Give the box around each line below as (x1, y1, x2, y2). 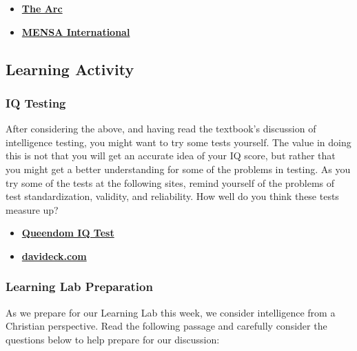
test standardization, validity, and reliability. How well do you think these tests (6, 189, 339, 203)
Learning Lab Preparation (6, 278, 153, 295)
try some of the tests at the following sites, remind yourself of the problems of (6, 175, 335, 190)
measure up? (6, 202, 59, 217)
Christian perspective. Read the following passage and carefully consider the (6, 319, 327, 333)
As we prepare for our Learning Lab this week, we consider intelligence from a (6, 305, 336, 319)
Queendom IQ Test (21, 225, 114, 240)
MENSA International (21, 24, 130, 39)
